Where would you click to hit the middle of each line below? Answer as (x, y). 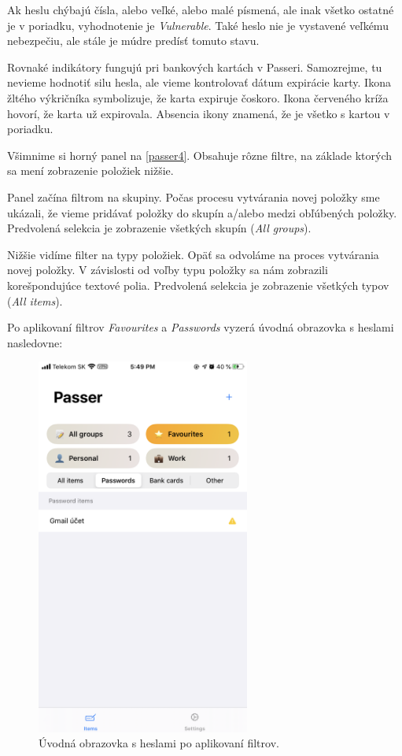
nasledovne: (35, 342)
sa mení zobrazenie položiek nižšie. (90, 170)
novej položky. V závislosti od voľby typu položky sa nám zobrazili (168, 270)
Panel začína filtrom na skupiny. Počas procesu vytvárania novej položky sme (194, 196)
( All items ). (35, 300)
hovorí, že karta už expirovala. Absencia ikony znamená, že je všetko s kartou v (199, 113)
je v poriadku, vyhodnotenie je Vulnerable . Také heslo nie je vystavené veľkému (198, 25)
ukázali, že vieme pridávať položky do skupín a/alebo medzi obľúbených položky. (202, 212)
